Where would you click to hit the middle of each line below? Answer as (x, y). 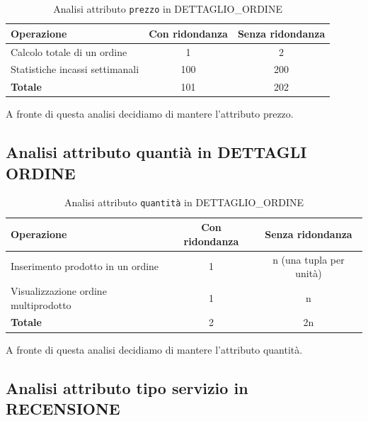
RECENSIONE (63, 408)
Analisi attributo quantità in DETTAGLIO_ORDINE (184, 202)
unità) (309, 273)
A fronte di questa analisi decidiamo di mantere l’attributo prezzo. (150, 114)
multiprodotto (41, 304)
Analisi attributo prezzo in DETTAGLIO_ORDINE (168, 9)
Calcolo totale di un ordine (69, 51)
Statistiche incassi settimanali (75, 69)
